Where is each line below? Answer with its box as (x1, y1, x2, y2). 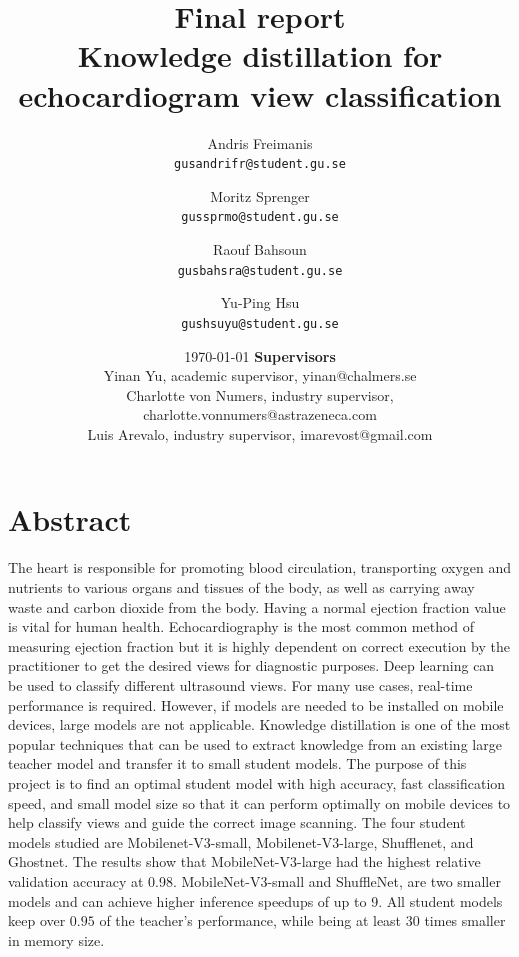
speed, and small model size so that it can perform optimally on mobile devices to (8, 792, 511, 813)
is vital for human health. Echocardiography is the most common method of (8, 616, 475, 637)
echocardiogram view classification (18, 74, 502, 115)
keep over (8, 910, 66, 931)
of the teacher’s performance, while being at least (99, 910, 402, 931)
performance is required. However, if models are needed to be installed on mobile (8, 694, 504, 715)
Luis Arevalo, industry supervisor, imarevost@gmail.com (87, 423, 433, 444)
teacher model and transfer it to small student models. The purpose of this (8, 753, 467, 774)
